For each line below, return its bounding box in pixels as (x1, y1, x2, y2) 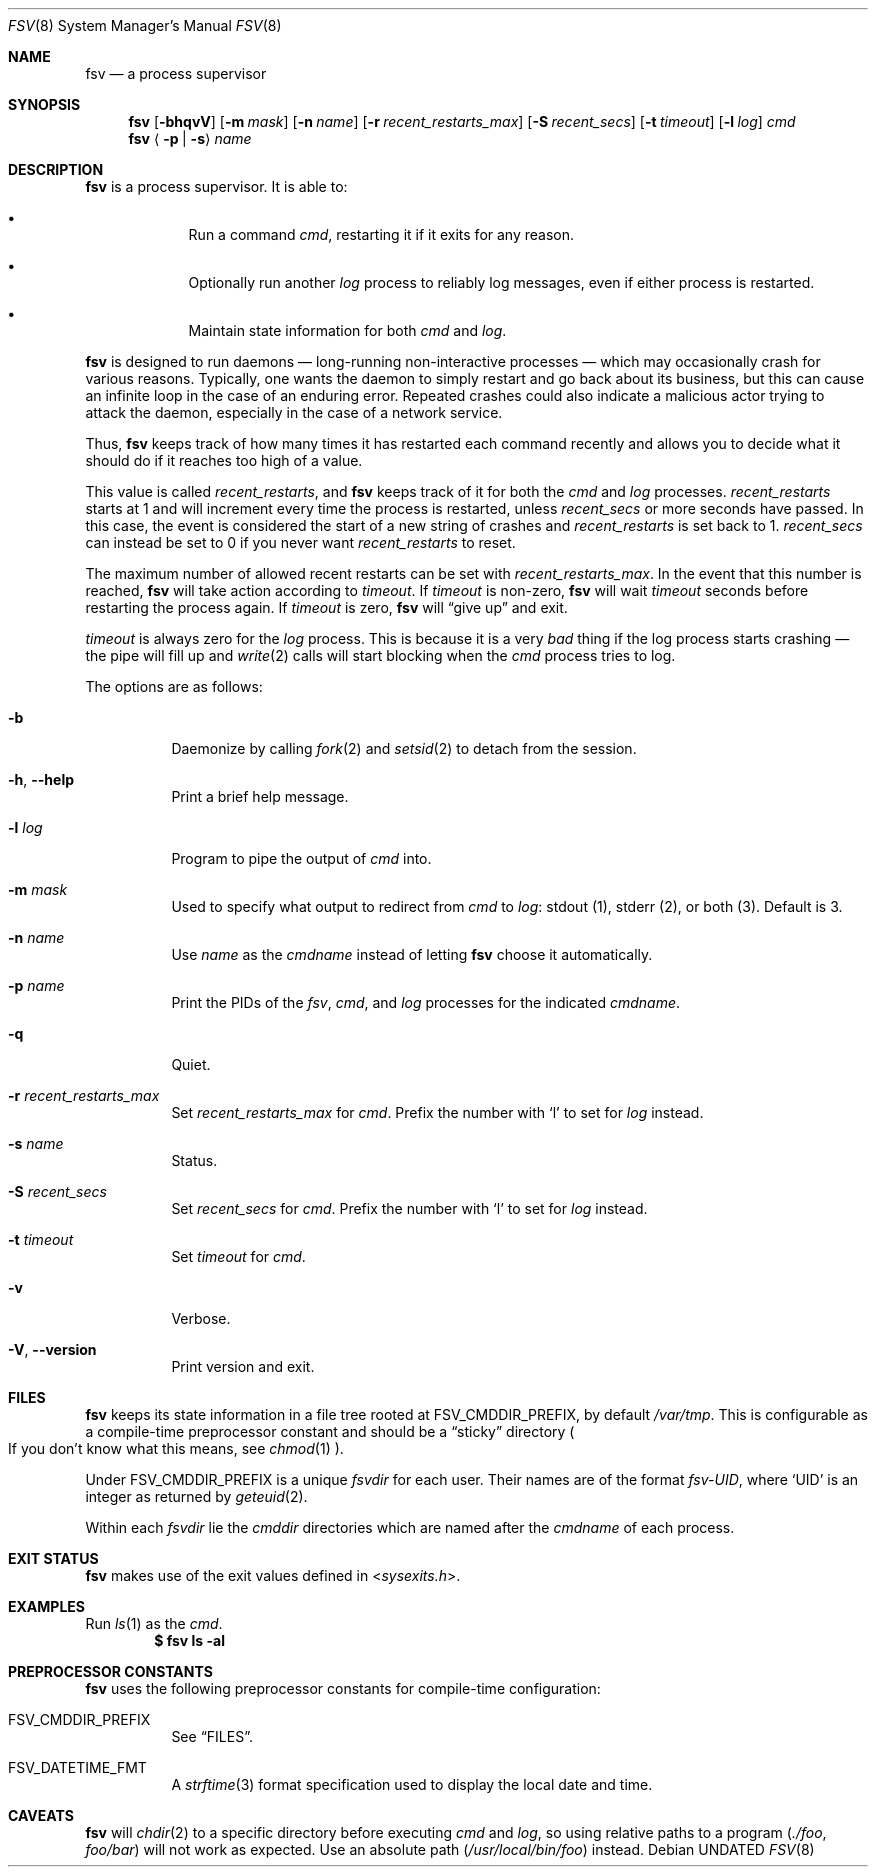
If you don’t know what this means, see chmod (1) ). (8, 1440, 344, 1457)
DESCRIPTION (8, 161, 104, 178)
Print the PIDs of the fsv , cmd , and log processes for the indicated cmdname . (171, 994, 681, 1011)
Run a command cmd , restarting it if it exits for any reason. (188, 226, 575, 243)
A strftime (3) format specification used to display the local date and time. (171, 1776, 653, 1793)
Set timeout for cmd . (171, 1248, 306, 1265)
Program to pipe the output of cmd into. (171, 850, 432, 867)
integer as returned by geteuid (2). (85, 1488, 308, 1505)
